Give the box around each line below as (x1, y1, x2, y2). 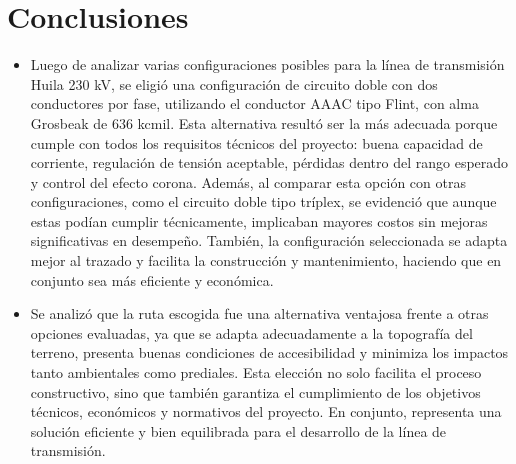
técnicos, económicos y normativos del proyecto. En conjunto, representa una (30, 401, 502, 422)
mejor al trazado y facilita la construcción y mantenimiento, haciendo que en (30, 250, 502, 271)
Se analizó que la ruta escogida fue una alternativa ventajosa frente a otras (30, 303, 489, 324)
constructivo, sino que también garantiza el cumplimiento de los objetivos (30, 381, 481, 402)
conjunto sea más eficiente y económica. (30, 269, 274, 290)
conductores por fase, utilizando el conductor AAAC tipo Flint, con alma (30, 93, 479, 114)
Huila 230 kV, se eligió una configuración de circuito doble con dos (30, 73, 438, 94)
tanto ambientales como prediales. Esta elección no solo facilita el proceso (30, 362, 482, 383)
